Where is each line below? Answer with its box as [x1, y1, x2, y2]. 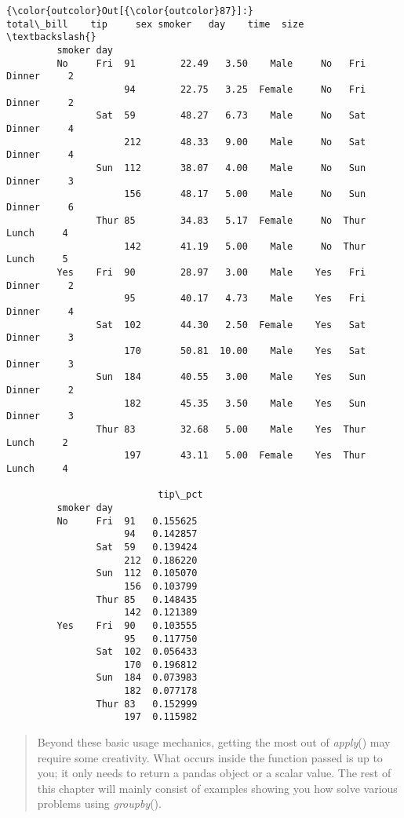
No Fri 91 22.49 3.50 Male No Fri [56, 57, 366, 69]
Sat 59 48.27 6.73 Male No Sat [96, 110, 366, 122]
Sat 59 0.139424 [96, 541, 198, 553]
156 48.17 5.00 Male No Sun [124, 188, 366, 200]
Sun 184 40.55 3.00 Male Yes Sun [96, 371, 366, 383]
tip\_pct [158, 489, 203, 501]
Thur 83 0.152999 [96, 698, 198, 710]
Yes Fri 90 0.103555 [56, 619, 198, 631]
